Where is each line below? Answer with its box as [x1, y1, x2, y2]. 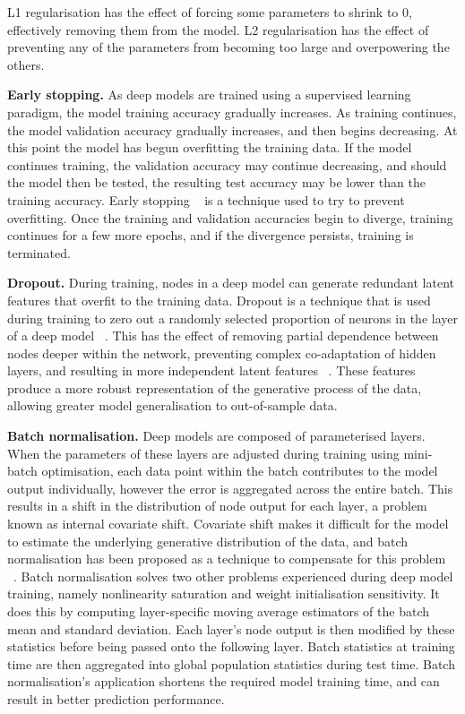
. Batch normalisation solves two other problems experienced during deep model [13, 566, 453, 585]
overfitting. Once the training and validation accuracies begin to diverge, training [7, 208, 453, 227]
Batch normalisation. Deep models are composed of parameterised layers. [7, 426, 426, 445]
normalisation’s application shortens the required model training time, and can [7, 672, 440, 691]
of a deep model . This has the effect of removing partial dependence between [7, 326, 439, 345]
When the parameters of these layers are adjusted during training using [7, 443, 400, 462]
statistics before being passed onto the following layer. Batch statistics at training [7, 637, 455, 656]
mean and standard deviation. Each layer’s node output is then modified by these [7, 619, 455, 638]
